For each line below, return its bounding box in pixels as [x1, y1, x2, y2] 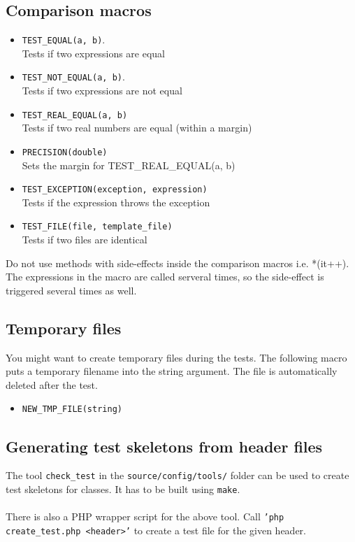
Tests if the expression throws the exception [22, 194, 210, 209]
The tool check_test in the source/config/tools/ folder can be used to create [6, 468, 349, 483]
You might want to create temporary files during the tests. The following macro [6, 350, 347, 364]
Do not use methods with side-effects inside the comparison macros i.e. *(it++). [6, 255, 349, 270]
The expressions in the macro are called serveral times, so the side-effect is [6, 269, 324, 284]
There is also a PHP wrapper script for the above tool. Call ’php [6, 509, 284, 524]
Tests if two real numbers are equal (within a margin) [22, 120, 252, 135]
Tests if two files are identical [22, 232, 147, 247]
